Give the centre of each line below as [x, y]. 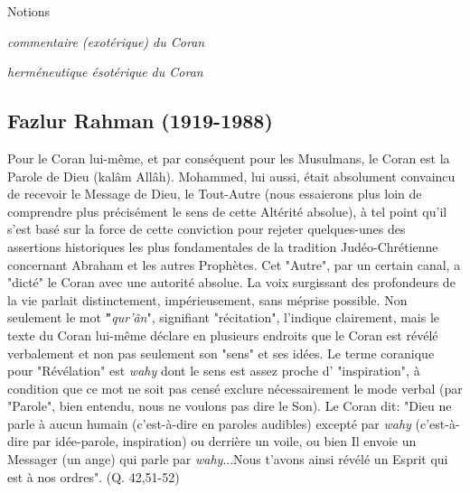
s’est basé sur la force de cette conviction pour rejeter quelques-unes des [207, 229]
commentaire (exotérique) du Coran [106, 41]
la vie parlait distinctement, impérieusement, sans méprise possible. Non [207, 299]
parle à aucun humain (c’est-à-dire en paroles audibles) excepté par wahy [209, 423]
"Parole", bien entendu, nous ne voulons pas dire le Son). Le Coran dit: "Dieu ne [230, 406]
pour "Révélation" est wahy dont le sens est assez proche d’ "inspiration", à [214, 371]
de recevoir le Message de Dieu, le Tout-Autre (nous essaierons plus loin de [215, 194]
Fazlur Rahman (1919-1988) [140, 121]
